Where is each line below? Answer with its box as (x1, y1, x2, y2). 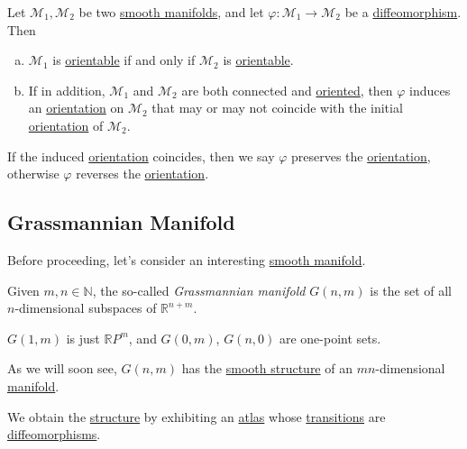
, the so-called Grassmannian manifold (92, 280, 306, 299)
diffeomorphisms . (7, 425, 101, 444)
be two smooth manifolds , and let (78, 3, 264, 21)
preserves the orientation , (291, 146, 431, 165)
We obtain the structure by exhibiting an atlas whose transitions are (7, 407, 386, 426)
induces (409, 80, 451, 99)
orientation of (28, 115, 104, 134)
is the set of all (370, 280, 452, 299)
